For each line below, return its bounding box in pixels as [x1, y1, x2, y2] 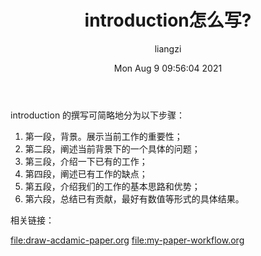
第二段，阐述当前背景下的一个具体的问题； [24, 142, 201, 155]
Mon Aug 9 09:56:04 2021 [113, 62, 223, 74]
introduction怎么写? [84, 9, 252, 32]
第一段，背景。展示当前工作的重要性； [24, 130, 183, 142]
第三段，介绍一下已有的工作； [24, 155, 148, 167]
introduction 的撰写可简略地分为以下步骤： [10, 109, 186, 121]
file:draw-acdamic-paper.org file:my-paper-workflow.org [10, 234, 245, 246]
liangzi [154, 42, 182, 55]
